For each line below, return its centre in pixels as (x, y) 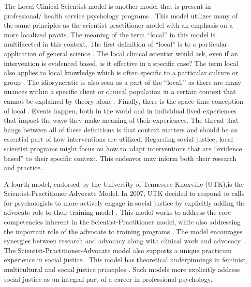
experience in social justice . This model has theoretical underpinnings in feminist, (126, 260)
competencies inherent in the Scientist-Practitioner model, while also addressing (122, 222)
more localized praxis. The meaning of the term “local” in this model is (110, 34)
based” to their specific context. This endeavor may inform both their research (120, 158)
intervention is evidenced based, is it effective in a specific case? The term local (121, 63)
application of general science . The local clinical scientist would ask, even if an (121, 53)
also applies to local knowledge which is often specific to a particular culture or (121, 72)
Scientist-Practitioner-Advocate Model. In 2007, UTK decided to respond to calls (124, 193)
